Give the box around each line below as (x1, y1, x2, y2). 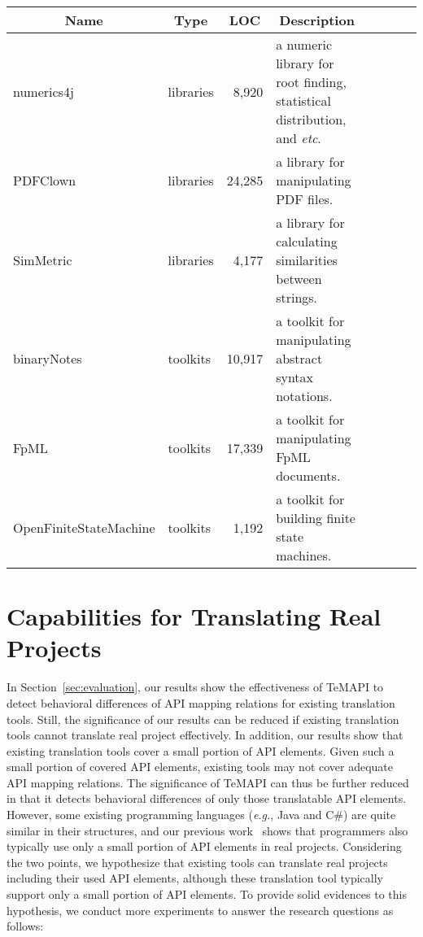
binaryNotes (13, 349, 82, 368)
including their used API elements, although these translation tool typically (7, 869, 384, 887)
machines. (276, 546, 332, 564)
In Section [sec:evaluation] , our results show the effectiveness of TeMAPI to (7, 678, 384, 695)
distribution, (276, 110, 347, 129)
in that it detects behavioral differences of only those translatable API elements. (7, 790, 407, 807)
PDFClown (13, 171, 76, 190)
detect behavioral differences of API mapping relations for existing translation (7, 694, 395, 711)
